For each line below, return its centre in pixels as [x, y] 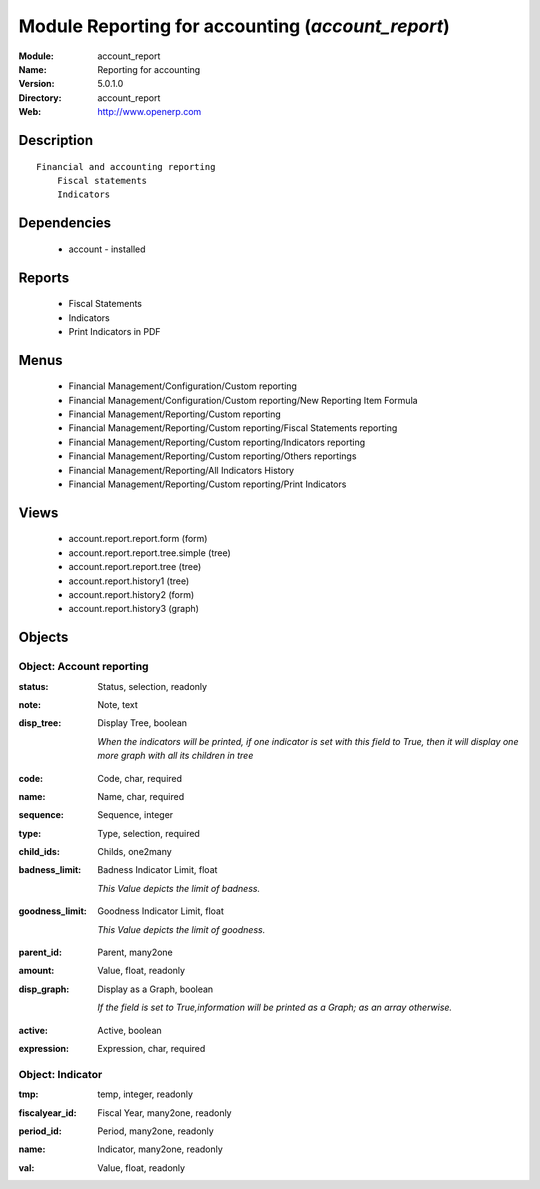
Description [56, 140]
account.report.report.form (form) [138, 539]
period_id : [40, 1131]
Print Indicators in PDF [114, 331]
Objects [43, 637]
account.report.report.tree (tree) [135, 567]
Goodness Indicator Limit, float [161, 911]
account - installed [107, 249]
